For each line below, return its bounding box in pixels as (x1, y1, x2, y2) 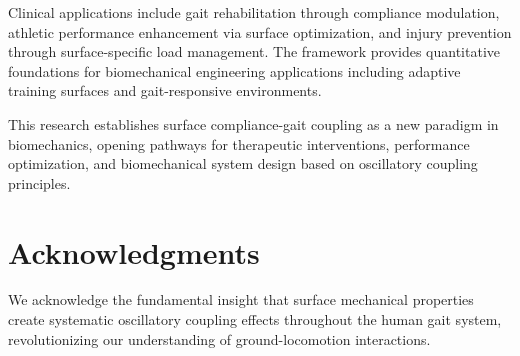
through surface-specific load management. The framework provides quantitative (8, 41, 500, 62)
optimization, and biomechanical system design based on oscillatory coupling (8, 153, 478, 174)
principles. (8, 172, 71, 193)
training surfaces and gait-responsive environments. (8, 80, 322, 101)
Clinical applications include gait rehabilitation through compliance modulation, (8, 2, 500, 22)
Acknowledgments (8, 231, 260, 272)
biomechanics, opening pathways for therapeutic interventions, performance (8, 133, 470, 154)
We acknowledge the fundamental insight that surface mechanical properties (8, 289, 474, 310)
